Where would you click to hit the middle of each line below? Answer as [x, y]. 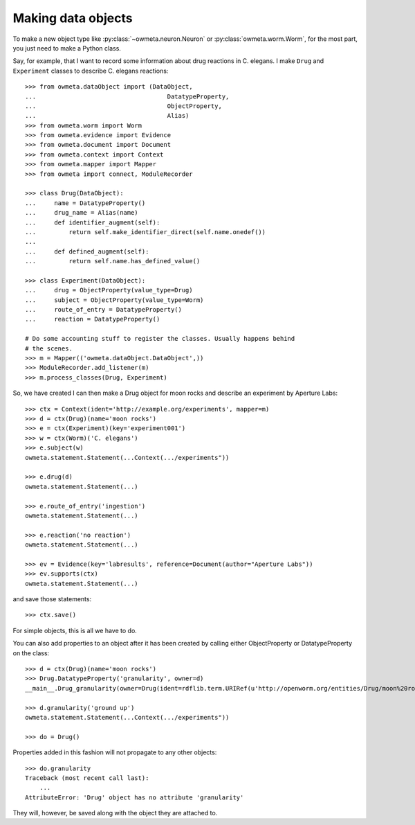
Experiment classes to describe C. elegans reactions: [91, 71]
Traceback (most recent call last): [87, 778]
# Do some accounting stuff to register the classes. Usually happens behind [160, 339]
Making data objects [73, 18]
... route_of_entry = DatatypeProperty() [104, 310]
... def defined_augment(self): [87, 251]
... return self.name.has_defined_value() [113, 261]
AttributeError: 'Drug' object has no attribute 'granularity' [135, 797]
